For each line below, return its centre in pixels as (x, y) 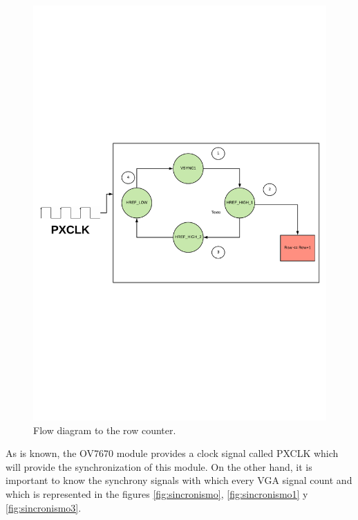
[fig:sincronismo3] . (44, 507)
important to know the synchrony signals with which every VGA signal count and (179, 480)
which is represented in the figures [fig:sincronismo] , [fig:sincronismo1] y (157, 494)
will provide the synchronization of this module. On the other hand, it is (159, 466)
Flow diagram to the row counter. (105, 430)
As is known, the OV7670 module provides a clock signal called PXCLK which (172, 453)
